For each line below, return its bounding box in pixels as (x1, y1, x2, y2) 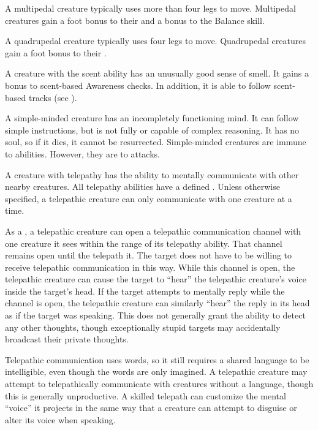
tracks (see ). (28, 91, 77, 104)
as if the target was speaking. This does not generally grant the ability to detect (5, 309, 306, 322)
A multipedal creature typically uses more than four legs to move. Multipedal (5, 2, 296, 14)
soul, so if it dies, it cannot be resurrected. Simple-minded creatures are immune (5, 135, 306, 148)
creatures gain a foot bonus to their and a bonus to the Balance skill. (5, 13, 265, 26)
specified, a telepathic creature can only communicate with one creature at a (5, 192, 292, 205)
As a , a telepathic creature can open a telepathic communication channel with (5, 224, 301, 237)
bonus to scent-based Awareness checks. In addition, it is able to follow (5, 78, 271, 91)
